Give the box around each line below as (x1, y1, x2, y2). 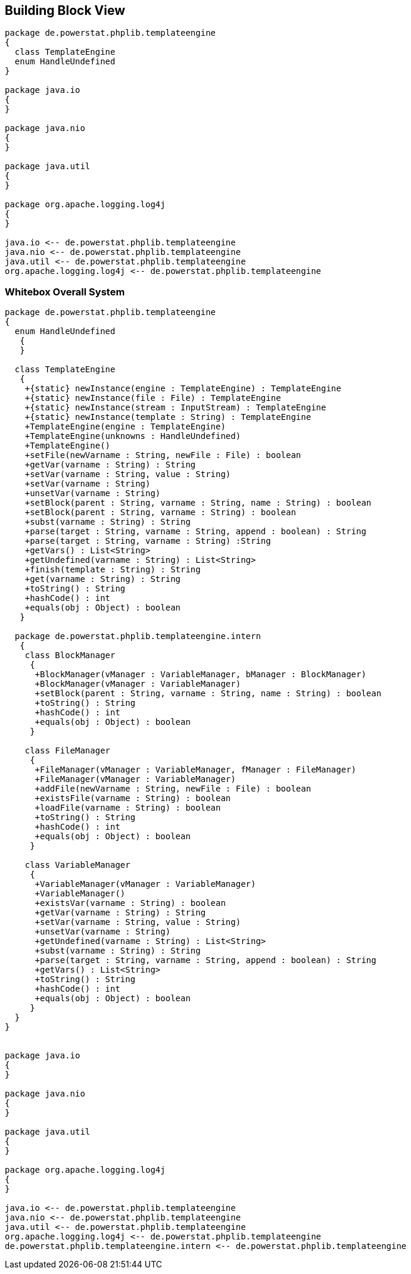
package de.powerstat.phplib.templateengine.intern (14, 631, 261, 641)
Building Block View (5, 3, 126, 18)
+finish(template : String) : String (24, 565, 201, 575)
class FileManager (24, 746, 111, 756)
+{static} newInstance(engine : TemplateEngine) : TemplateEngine (24, 384, 341, 394)
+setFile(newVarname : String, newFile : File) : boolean (24, 450, 301, 460)
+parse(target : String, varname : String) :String (24, 536, 271, 546)
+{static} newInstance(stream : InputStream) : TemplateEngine (24, 403, 326, 413)
